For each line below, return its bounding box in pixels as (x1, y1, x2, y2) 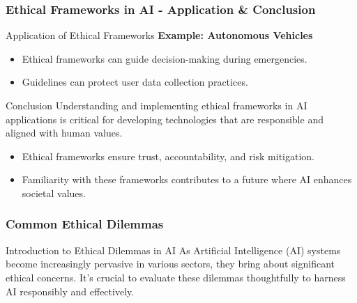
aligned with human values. (6, 125, 123, 140)
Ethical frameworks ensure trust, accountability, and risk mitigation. (22, 148, 314, 163)
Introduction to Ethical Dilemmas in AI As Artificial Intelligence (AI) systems (6, 242, 341, 257)
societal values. (22, 185, 86, 200)
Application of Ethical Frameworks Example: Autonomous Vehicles (6, 28, 313, 42)
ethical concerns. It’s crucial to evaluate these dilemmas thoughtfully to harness (6, 270, 346, 284)
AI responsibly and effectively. (6, 283, 135, 298)
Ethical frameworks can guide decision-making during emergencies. (22, 51, 307, 65)
